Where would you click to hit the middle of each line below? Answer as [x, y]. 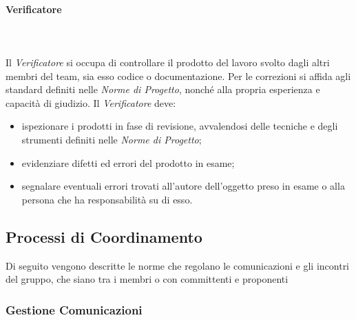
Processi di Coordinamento [104, 236]
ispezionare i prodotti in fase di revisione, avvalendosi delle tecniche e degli [180, 126]
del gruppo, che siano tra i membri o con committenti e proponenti [147, 279]
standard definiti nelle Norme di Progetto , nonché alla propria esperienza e [163, 89]
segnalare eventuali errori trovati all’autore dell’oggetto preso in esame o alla [183, 186]
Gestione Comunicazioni [74, 309]
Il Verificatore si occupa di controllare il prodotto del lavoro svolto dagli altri [168, 62]
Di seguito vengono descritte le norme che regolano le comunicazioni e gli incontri [178, 265]
